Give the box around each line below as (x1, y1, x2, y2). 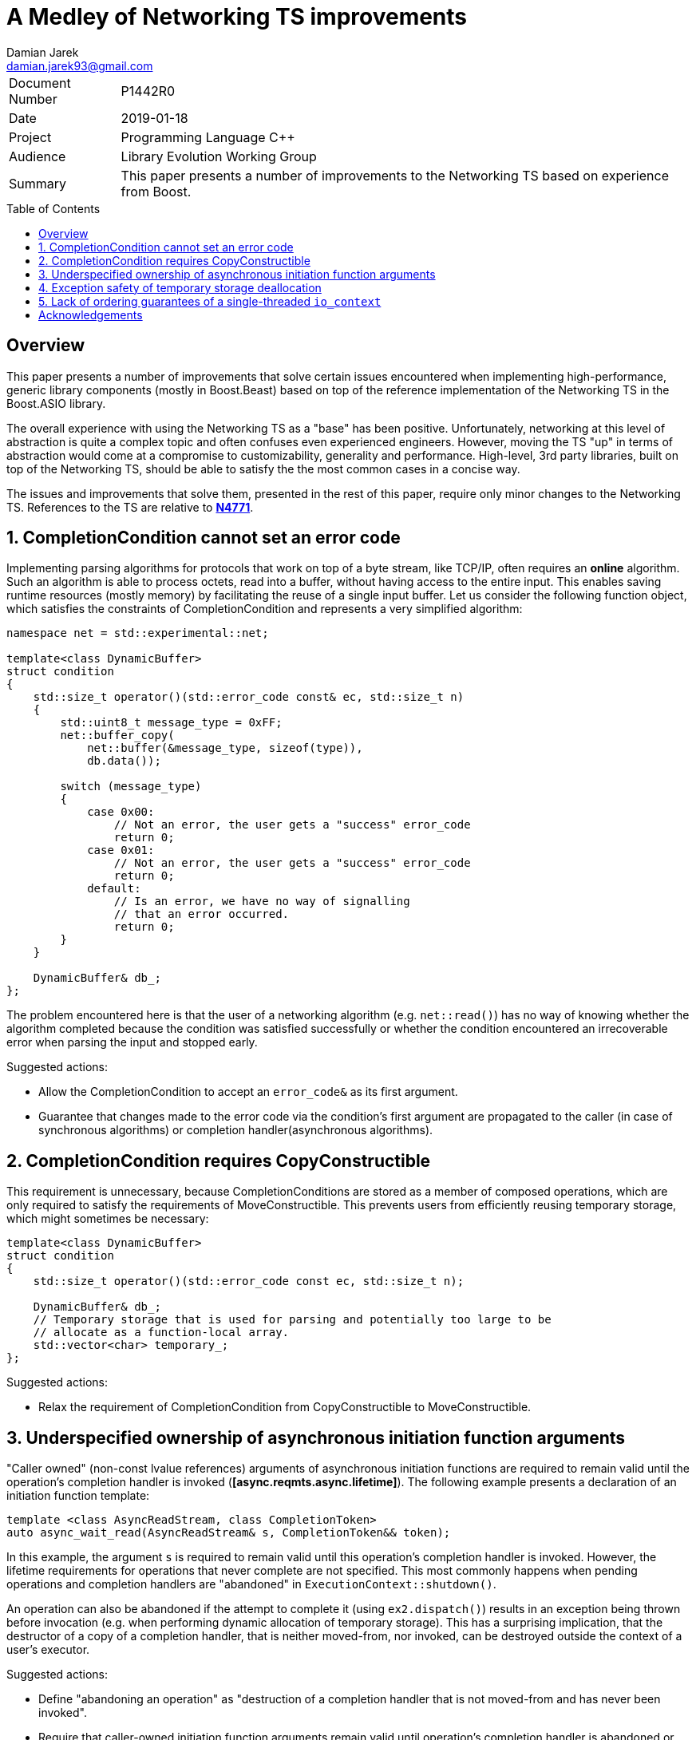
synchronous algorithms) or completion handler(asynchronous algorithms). (38, 1123, 433, 1137)
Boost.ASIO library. (6, 396, 106, 410)
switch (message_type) (60, 780, 202, 793)
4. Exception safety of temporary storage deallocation (38, 280, 322, 295)
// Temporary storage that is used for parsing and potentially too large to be (33, 1313, 552, 1327)
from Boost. (121, 183, 192, 200)
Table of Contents (6, 201, 101, 216)
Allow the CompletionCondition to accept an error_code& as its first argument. (38, 1085, 458, 1099)
